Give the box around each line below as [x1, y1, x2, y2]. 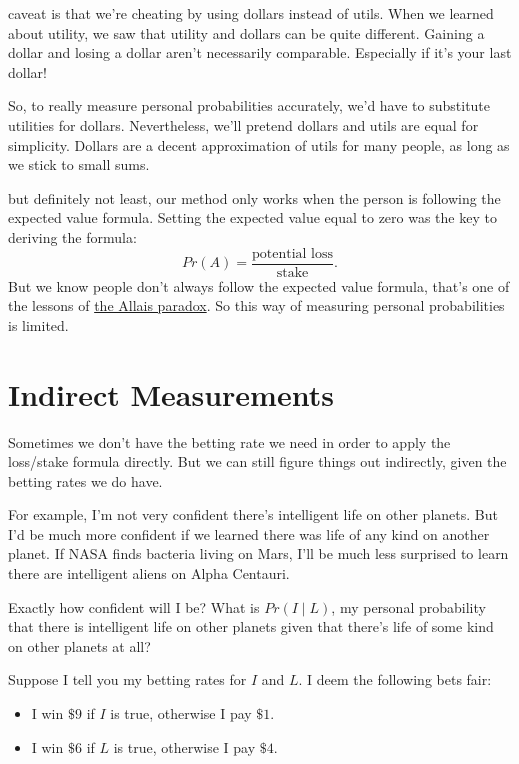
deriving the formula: [8, 226, 137, 247]
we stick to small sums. [8, 154, 150, 175]
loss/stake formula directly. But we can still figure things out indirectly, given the [8, 451, 507, 472]
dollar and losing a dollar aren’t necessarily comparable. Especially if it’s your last [8, 42, 512, 63]
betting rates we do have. [8, 470, 163, 491]
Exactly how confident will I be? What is [8, 596, 260, 617]
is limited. [8, 314, 69, 335]
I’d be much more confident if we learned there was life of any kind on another [8, 523, 490, 544]
